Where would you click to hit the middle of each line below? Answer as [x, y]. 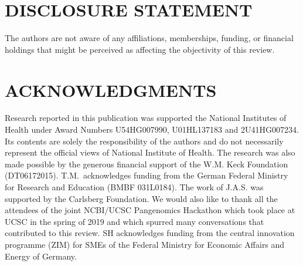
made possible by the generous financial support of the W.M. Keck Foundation [147, 164]
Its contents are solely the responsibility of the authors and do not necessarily [144, 141]
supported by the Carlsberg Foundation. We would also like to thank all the [141, 198]
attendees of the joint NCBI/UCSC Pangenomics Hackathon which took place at [150, 210]
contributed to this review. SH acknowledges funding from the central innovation [150, 233]
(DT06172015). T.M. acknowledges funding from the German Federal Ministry [147, 175]
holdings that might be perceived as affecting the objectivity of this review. [140, 49]
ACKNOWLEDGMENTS [111, 90]
